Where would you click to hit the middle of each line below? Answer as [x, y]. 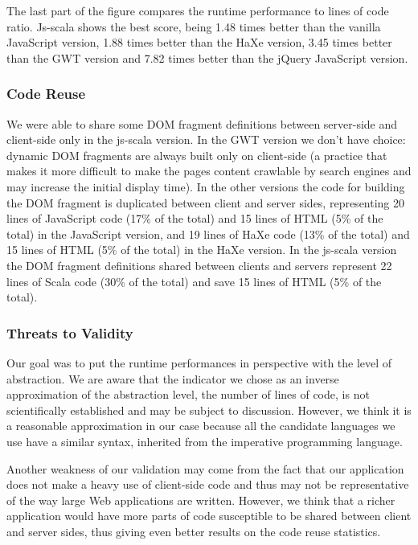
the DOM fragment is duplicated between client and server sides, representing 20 [206, 202]
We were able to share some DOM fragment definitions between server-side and [202, 123]
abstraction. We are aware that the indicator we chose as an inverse [173, 378]
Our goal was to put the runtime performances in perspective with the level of [199, 362]
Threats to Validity [70, 332]
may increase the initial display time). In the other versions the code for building [206, 186]
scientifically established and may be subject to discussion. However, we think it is [209, 410]
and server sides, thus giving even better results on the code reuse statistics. [194, 531]
